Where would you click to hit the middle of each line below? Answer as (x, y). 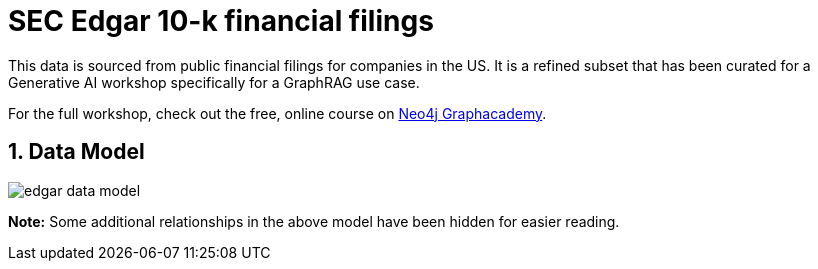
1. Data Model (76, 152)
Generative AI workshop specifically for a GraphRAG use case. (214, 82)
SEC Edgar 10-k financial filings (221, 21)
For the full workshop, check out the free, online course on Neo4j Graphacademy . (277, 113)
